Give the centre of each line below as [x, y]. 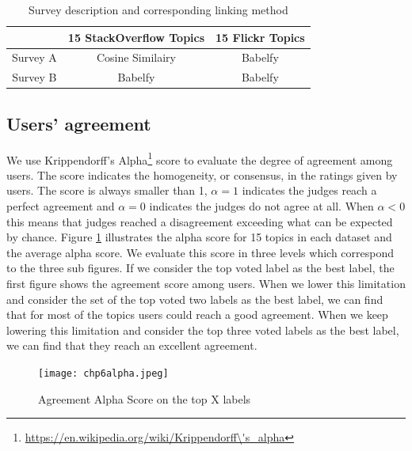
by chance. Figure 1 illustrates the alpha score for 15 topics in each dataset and [199, 237]
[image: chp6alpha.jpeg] [103, 373]
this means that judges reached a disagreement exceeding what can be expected [200, 221]
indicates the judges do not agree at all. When [261, 206]
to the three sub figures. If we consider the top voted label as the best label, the [200, 268]
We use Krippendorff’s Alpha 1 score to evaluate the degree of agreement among [200, 158]
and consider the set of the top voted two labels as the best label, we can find [195, 299]
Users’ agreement [79, 123]
